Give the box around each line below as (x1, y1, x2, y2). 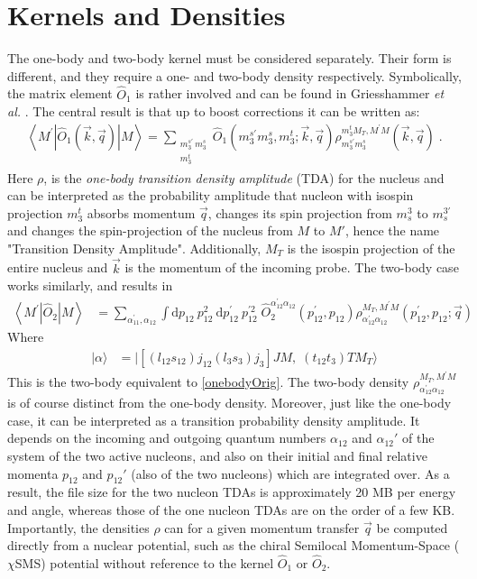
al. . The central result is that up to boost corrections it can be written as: (7, 102, 420, 121)
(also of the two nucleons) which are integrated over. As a (131, 464, 450, 482)
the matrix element (7, 84, 113, 103)
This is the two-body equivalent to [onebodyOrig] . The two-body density (7, 372, 409, 391)
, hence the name (344, 221, 440, 240)
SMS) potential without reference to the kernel (14, 554, 274, 572)
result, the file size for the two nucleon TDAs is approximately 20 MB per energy (7, 482, 456, 501)
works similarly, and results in (7, 276, 173, 295)
